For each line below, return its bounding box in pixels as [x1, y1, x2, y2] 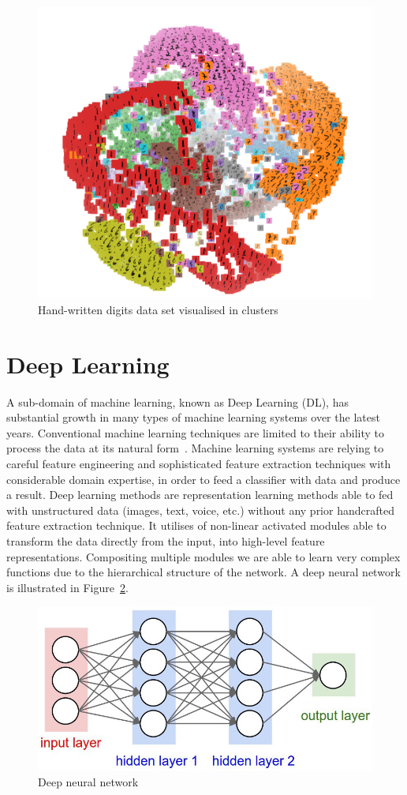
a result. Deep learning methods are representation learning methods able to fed [6, 486, 394, 503]
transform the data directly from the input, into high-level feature [6, 532, 325, 549]
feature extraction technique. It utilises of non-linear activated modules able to [6, 517, 386, 534]
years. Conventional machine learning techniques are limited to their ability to [6, 424, 385, 441]
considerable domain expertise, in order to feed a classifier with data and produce [6, 471, 401, 487]
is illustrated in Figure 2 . [6, 579, 129, 595]
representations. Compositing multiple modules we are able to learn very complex [6, 548, 401, 564]
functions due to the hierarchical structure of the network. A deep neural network [6, 564, 401, 580]
